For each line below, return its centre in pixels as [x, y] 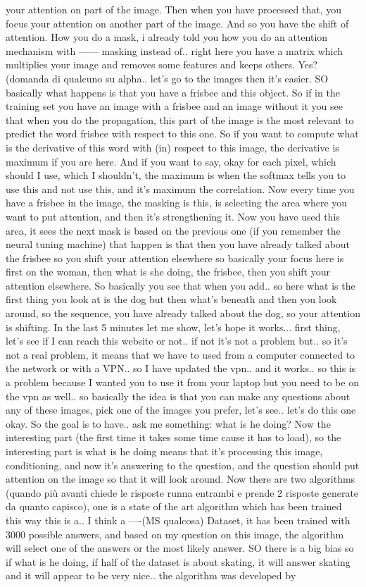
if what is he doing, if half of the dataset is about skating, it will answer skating [178, 561]
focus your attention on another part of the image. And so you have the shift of [177, 23]
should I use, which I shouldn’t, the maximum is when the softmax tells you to [176, 175]
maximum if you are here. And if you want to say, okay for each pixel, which [171, 161]
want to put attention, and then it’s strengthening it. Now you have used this [173, 216]
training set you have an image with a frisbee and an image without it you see [175, 106]
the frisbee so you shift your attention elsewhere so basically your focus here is [175, 258]
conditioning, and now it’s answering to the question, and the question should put [183, 465]
